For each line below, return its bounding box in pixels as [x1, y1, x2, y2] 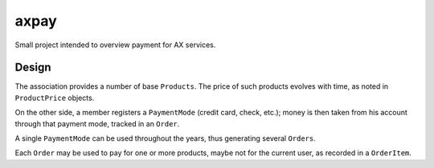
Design [14, 61, 51, 74]
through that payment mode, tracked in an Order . [14, 118, 180, 128]
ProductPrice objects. [14, 93, 95, 102]
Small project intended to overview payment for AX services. [14, 40, 216, 50]
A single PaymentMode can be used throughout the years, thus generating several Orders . [14, 134, 317, 143]
